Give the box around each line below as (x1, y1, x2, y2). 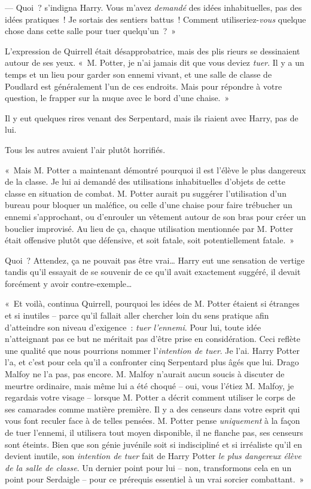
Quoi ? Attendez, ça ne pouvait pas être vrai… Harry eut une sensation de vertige (5, 253, 305, 266)
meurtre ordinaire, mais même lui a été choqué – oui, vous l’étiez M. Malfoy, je (5, 379, 294, 392)
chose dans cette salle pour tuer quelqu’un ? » (5, 25, 176, 37)
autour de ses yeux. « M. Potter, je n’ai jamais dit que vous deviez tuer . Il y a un (5, 56, 304, 69)
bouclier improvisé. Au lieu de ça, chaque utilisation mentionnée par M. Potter (5, 222, 293, 234)
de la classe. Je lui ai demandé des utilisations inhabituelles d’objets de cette (5, 175, 285, 188)
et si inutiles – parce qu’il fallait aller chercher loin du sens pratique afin (5, 309, 269, 322)
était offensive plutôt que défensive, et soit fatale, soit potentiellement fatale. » (5, 234, 295, 246)
